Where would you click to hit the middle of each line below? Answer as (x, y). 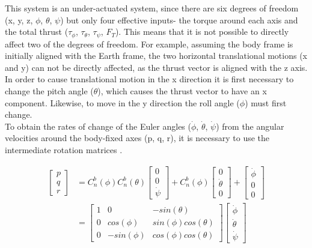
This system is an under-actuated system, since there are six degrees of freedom (152, 8)
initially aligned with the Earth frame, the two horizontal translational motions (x (156, 56)
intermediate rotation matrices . (64, 149)
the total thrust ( (37, 32)
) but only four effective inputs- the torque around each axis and (179, 20)
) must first (266, 102)
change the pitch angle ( (49, 91)
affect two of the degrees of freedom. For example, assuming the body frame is (149, 44)
